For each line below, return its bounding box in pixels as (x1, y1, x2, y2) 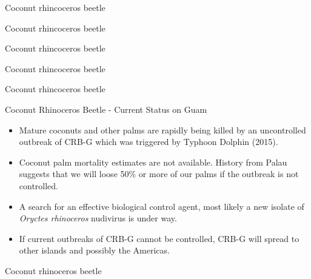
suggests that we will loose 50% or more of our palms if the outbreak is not (19, 167, 299, 180)
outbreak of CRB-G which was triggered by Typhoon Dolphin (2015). (19, 135, 278, 148)
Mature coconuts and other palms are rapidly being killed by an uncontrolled (19, 123, 306, 136)
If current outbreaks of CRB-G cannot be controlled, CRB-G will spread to (19, 232, 299, 244)
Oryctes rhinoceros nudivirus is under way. (19, 212, 177, 224)
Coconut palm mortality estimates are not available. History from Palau (19, 155, 287, 168)
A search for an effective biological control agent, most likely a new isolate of (19, 200, 304, 212)
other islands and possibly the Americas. (19, 244, 170, 257)
